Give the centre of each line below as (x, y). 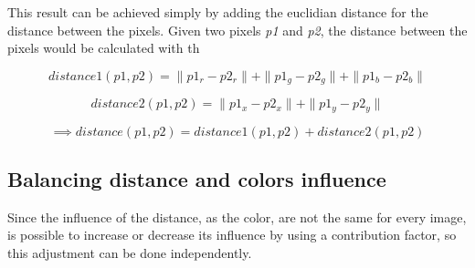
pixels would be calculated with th (104, 48)
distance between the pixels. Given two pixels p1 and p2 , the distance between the (237, 30)
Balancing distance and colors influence (197, 179)
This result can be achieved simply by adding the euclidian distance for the (218, 12)
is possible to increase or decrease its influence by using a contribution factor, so (232, 235)
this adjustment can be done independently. (130, 253)
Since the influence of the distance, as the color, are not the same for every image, (237, 216)
